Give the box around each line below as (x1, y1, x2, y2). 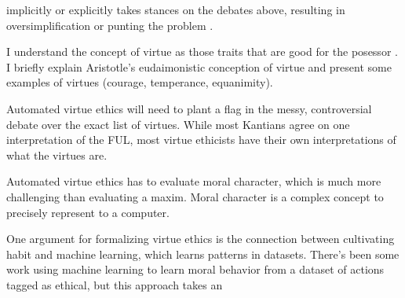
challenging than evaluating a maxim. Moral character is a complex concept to (6, 188, 384, 204)
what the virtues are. (6, 146, 108, 163)
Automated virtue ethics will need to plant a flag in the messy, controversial (6, 100, 372, 116)
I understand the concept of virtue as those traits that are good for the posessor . (6, 43, 398, 60)
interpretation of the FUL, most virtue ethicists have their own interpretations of (6, 131, 396, 148)
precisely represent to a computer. (6, 204, 170, 220)
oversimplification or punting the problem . (6, 17, 213, 33)
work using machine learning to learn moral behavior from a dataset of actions (6, 261, 385, 278)
